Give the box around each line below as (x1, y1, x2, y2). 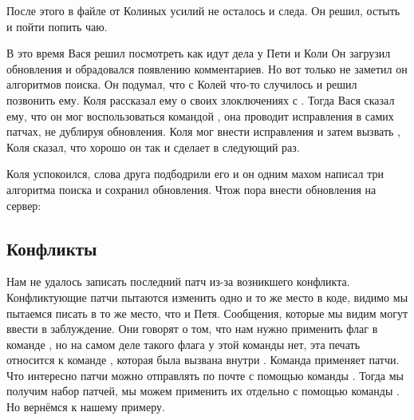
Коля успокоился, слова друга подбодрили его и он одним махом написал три (6, 165, 384, 182)
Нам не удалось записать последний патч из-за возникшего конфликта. (6, 273, 350, 290)
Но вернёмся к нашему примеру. (6, 398, 165, 415)
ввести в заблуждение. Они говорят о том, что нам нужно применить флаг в (6, 320, 378, 337)
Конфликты (6, 236, 97, 260)
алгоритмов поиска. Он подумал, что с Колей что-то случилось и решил (6, 76, 357, 93)
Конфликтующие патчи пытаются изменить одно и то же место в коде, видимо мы (6, 288, 408, 305)
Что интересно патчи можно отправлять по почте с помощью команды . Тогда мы (6, 367, 404, 383)
